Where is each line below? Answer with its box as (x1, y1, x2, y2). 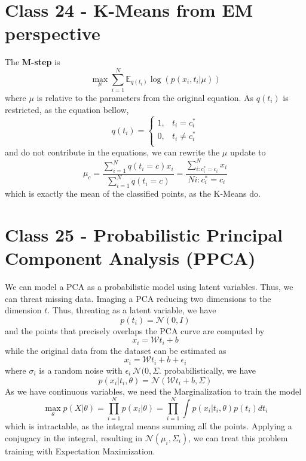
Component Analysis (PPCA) (5, 246, 256, 270)
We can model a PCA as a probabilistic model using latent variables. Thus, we (5, 280, 293, 293)
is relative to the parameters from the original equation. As (36, 91, 254, 104)
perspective (5, 21, 100, 45)
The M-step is (5, 56, 60, 68)
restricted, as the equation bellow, (5, 103, 129, 115)
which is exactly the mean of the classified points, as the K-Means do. (5, 187, 261, 200)
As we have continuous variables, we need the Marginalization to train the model (5, 384, 302, 397)
